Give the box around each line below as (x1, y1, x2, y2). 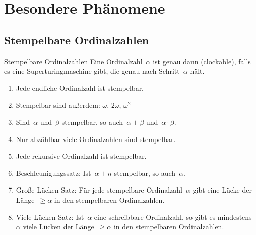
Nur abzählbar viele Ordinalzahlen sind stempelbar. (16, 133, 176, 144)
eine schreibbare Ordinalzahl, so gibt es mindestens (94, 211, 252, 222)
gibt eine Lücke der (193, 184, 252, 195)
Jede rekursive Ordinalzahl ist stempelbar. (16, 151, 147, 161)
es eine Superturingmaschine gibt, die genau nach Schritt (4, 66, 180, 76)
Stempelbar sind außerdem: (16, 100, 100, 110)
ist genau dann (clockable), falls (153, 56, 251, 66)
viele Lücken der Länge (23, 221, 94, 232)
